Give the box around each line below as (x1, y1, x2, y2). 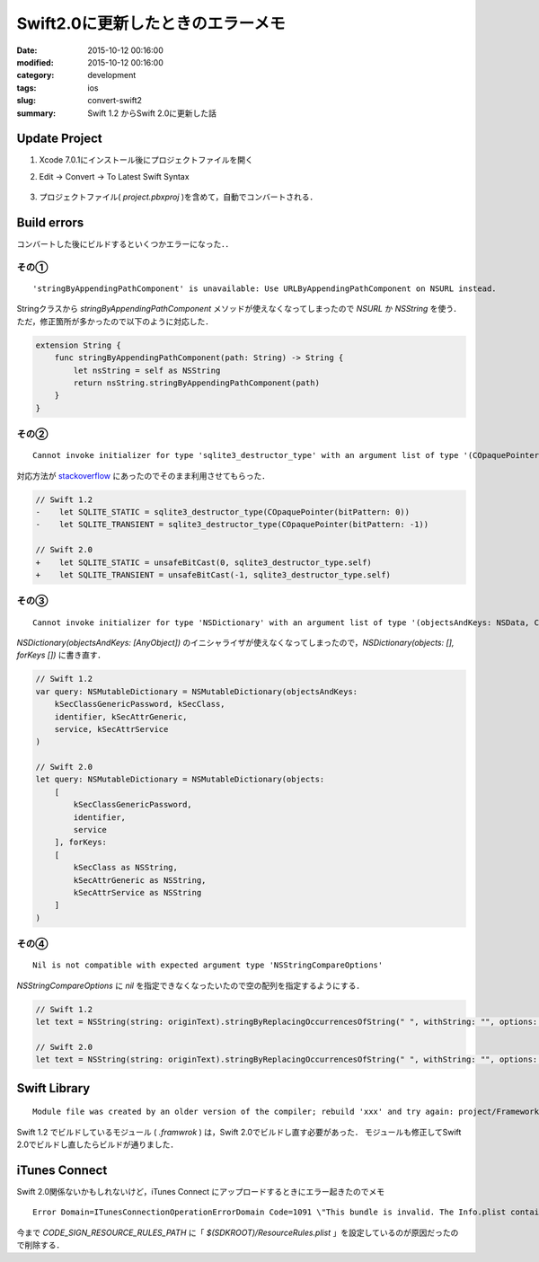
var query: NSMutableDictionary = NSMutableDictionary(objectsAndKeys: (35, 686, 358, 696)
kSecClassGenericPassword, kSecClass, (54, 699, 225, 710)
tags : (16, 82, 37, 93)
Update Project (16, 131, 102, 146)
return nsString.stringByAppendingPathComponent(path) (73, 377, 321, 388)
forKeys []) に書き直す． (16, 649, 106, 660)
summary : (16, 108, 57, 119)
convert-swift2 (87, 95, 143, 106)
